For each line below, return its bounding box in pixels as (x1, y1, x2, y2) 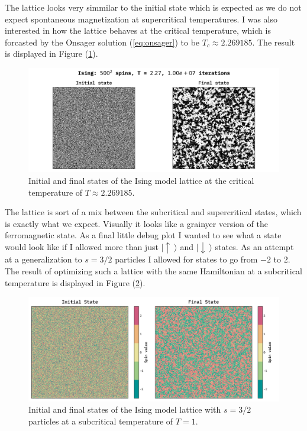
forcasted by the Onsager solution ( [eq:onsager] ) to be (5, 35, 200, 48)
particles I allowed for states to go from (115, 253, 258, 265)
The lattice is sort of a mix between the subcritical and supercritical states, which (5, 206, 302, 218)
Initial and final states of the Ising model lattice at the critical (28, 174, 254, 186)
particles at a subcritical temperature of (28, 414, 173, 427)
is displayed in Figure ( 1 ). (5, 47, 98, 60)
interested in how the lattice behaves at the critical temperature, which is (5, 24, 271, 37)
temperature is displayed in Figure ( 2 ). (5, 276, 146, 289)
